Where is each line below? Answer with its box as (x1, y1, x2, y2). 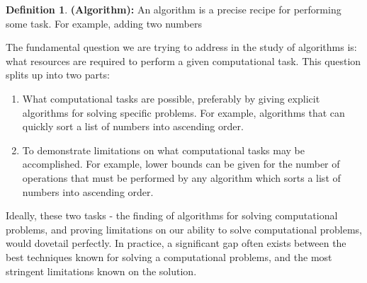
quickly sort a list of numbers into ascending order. (22, 119, 244, 134)
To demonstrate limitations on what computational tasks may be (22, 142, 305, 157)
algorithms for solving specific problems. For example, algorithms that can (22, 105, 345, 120)
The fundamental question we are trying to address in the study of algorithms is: (6, 40, 357, 54)
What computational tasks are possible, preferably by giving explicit (22, 91, 320, 105)
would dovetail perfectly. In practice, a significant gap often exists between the (6, 236, 346, 250)
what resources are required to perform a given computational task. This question (6, 53, 361, 68)
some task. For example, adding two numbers (6, 16, 202, 30)
